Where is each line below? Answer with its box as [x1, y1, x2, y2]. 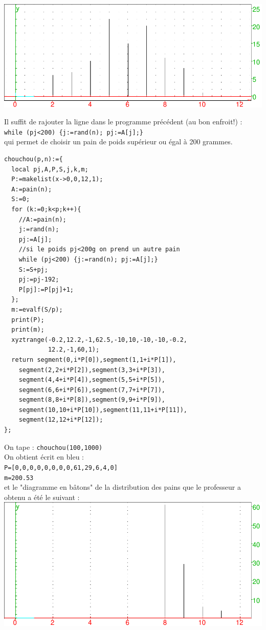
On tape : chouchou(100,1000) [4, 441, 103, 452]
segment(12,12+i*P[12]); [18, 416, 103, 424]
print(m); [11, 326, 45, 334]
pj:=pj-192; [18, 276, 59, 284]
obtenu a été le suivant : [4, 491, 80, 502]
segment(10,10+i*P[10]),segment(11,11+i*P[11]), [18, 406, 187, 414]
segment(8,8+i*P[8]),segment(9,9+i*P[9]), [18, 396, 165, 404]
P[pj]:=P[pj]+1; [18, 286, 74, 293]
